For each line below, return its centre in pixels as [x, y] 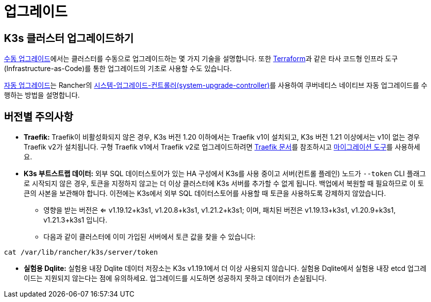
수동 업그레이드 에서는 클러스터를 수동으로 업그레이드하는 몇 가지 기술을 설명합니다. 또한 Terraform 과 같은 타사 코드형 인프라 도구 [201, 59]
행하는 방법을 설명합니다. [42, 95]
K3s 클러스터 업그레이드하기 [69, 38]
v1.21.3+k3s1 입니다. [75, 220]
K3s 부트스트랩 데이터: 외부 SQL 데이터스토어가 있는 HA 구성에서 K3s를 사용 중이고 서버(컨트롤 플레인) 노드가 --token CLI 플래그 [225, 174]
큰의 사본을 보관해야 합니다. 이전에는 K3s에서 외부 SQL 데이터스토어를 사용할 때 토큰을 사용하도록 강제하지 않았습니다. [205, 193]
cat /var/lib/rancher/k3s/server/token [81, 252]
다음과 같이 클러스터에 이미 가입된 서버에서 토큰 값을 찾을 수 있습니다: [149, 237]
